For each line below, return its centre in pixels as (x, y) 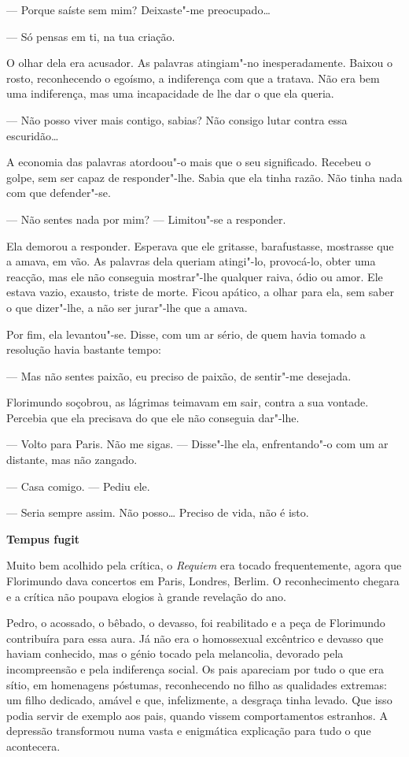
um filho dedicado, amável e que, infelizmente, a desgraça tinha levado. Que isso (199, 700)
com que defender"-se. (59, 193)
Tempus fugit (43, 538)
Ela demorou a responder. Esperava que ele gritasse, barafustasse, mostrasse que (200, 245)
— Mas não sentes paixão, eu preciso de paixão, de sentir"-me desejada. (179, 375)
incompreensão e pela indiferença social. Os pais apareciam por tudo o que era (195, 669)
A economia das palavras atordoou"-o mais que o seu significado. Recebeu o (189, 162)
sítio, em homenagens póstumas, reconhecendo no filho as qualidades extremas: (197, 684)
